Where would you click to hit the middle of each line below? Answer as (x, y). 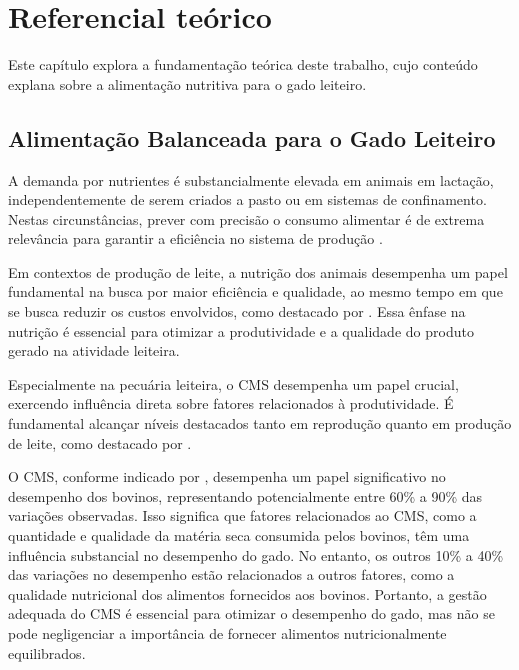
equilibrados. (47, 652)
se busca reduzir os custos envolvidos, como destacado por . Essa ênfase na (237, 311)
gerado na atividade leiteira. (94, 350)
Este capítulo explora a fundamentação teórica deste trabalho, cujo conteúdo (243, 64)
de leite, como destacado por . (100, 442)
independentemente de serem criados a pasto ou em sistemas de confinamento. (247, 199)
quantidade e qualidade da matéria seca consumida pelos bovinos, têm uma (239, 535)
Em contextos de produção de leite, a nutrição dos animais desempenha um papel (258, 271)
